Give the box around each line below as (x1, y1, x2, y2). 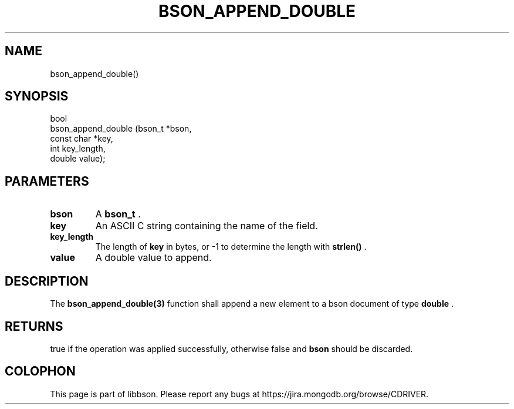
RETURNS (5, 319, 63, 334)
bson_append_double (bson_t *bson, (50, 123, 192, 134)
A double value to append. (95, 252, 212, 264)
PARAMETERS (5, 173, 89, 189)
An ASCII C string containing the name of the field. (95, 220, 318, 232)
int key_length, (50, 143, 106, 154)
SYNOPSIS (5, 89, 69, 104)
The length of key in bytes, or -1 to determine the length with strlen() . (95, 242, 367, 252)
